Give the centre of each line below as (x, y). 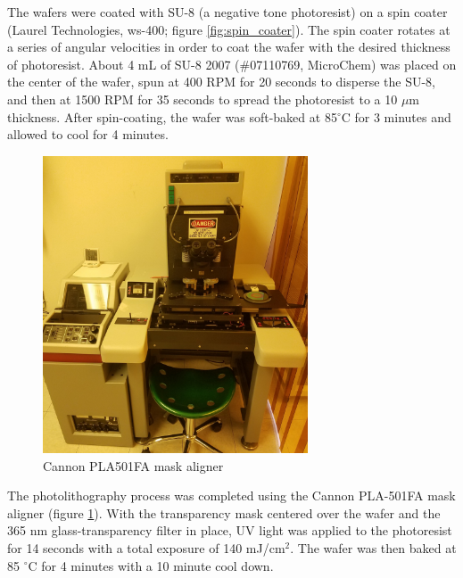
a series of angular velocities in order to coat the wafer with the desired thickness (229, 47)
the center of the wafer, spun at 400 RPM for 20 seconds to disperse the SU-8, (222, 82)
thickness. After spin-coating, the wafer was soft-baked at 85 (172, 116)
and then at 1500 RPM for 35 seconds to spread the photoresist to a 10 (203, 99)
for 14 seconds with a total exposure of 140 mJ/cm (146, 547)
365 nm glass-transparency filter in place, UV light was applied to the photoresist (230, 530)
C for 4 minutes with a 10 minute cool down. (151, 565)
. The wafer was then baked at (373, 547)
